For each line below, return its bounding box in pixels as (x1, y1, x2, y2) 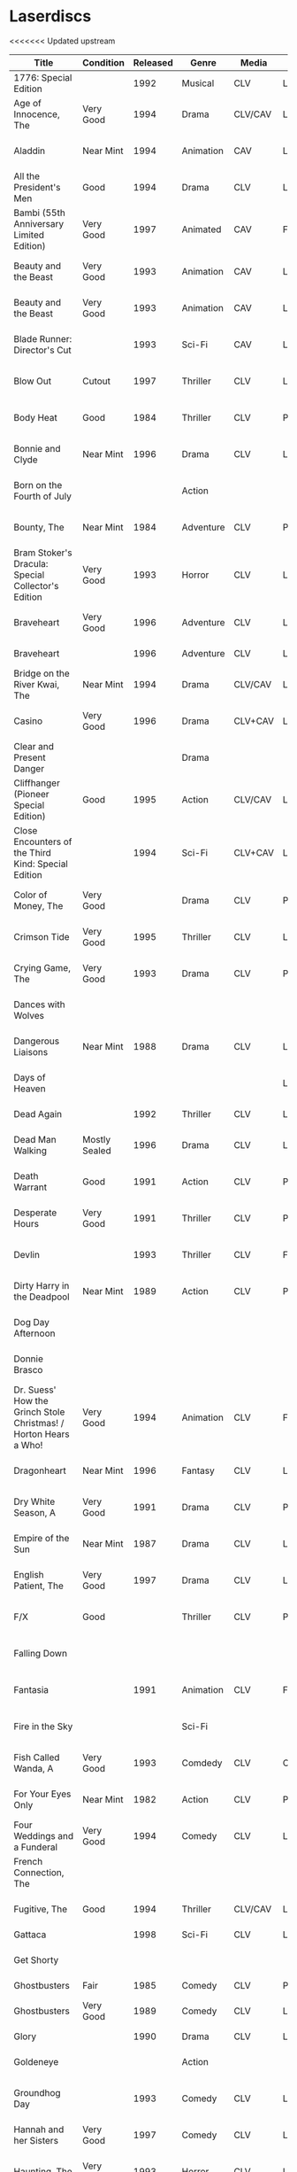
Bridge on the (13, 667, 71, 679)
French (13, 1855, 43, 1867)
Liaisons (13, 1045, 49, 1058)
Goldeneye (13, 2055, 59, 2067)
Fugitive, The (13, 1903, 68, 1915)
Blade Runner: (13, 332, 72, 345)
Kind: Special (13, 857, 68, 870)
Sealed (82, 1144, 112, 1157)
